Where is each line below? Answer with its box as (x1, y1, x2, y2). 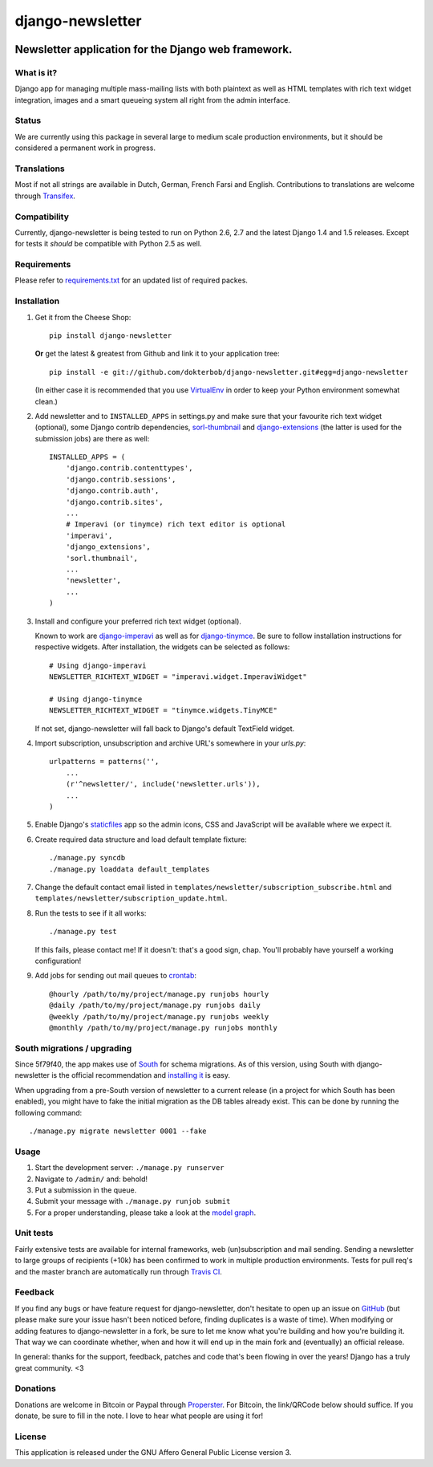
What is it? (14, 67, 58, 78)
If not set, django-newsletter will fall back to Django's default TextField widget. (34, 723, 295, 733)
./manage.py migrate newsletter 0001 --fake (29, 1126, 208, 1136)
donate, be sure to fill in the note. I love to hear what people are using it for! (14, 1411, 264, 1420)
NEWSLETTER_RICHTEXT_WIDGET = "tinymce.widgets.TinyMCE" (49, 706, 278, 715)
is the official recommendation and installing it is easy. (51, 1071, 231, 1080)
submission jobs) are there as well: (34, 433, 150, 443)
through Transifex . (14, 191, 76, 201)
